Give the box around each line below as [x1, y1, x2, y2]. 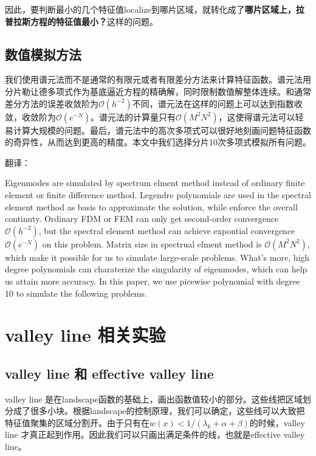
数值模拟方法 [5, 44, 81, 63]
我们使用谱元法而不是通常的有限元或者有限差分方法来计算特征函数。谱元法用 [5, 73, 311, 86]
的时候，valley [249, 416, 305, 429]
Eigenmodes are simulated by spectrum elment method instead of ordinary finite [5, 176, 305, 189]
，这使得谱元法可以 [218, 110, 295, 123]
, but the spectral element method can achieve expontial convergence [38, 224, 295, 237]
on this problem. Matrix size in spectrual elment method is [42, 237, 262, 250]
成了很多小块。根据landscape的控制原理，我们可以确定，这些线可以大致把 [13, 404, 305, 417]
